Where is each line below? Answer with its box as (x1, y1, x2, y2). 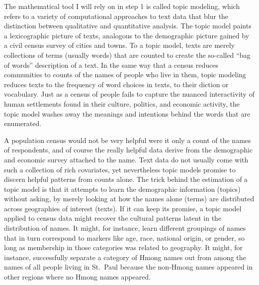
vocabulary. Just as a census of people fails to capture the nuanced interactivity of (4, 89, 255, 99)
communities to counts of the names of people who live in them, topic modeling (4, 69, 247, 80)
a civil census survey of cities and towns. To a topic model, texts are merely (4, 40, 235, 50)
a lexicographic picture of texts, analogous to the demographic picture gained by (4, 30, 250, 40)
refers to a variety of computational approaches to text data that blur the (4, 10, 229, 21)
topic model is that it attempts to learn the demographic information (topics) (4, 183, 241, 194)
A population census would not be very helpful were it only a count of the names (4, 135, 251, 145)
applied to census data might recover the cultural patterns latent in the (4, 213, 222, 223)
